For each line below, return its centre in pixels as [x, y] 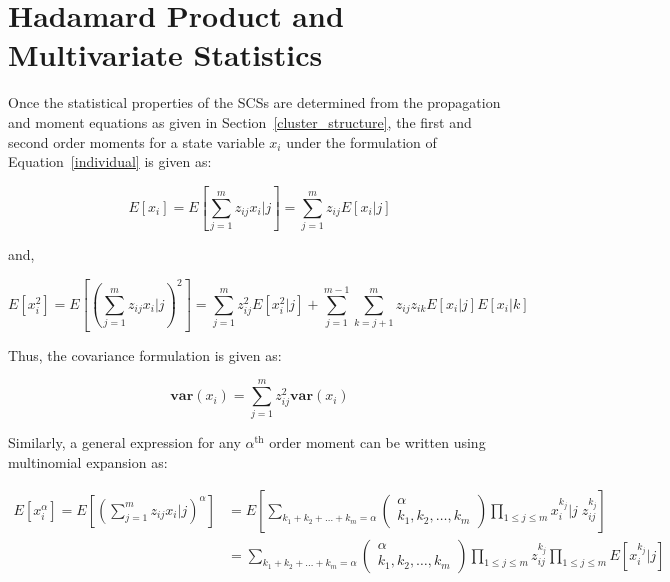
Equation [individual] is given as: [110, 161]
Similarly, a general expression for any [124, 442]
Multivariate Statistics [165, 54]
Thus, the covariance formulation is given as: [145, 354]
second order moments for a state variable [136, 141]
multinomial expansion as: [88, 461]
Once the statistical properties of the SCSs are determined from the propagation [254, 102]
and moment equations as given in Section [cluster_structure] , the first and [240, 121]
